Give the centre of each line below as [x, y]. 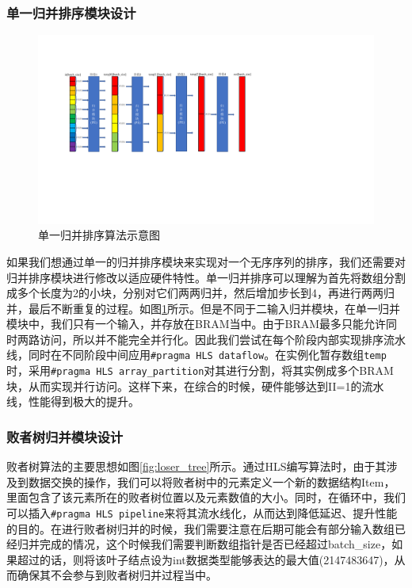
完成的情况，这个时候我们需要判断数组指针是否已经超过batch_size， [216, 544]
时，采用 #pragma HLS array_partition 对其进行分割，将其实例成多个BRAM [200, 370]
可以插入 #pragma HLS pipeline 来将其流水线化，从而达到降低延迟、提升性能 [202, 512]
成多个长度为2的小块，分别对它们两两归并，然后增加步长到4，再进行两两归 [200, 293]
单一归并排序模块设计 [71, 12]
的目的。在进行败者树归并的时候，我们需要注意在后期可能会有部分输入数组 [200, 528]
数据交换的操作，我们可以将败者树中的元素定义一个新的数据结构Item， [212, 481]
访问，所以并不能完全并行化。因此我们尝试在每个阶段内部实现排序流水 [222, 339]
